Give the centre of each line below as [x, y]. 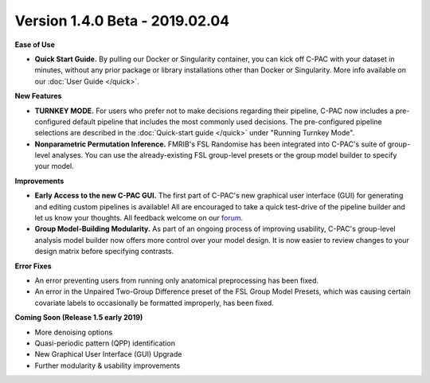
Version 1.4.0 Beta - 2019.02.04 [122, 21]
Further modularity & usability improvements [107, 365]
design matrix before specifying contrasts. [104, 252]
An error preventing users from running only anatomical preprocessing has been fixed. [176, 280]
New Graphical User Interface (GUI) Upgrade [108, 354]
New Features [38, 96]
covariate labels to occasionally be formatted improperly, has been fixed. [154, 303]
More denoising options [74, 332]
